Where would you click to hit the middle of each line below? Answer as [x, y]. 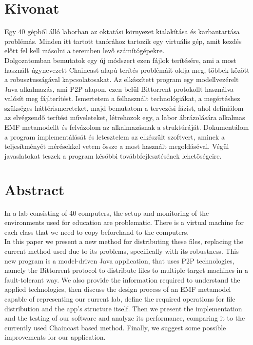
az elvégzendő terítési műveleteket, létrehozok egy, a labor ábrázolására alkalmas [125, 117]
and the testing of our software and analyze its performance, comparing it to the [125, 318]
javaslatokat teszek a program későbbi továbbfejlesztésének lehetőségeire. [113, 155]
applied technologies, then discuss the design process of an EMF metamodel [118, 289]
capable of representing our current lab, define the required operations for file [120, 298]
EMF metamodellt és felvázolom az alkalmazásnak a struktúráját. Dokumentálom [127, 127]
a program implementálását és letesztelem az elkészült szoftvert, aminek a [115, 136]
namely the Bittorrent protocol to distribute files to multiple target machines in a [126, 270]
